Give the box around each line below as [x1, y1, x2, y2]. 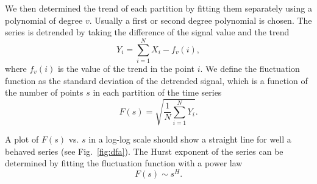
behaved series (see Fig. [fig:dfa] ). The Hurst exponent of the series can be [5, 144, 283, 157]
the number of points [5, 86, 84, 99]
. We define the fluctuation [200, 62, 300, 74]
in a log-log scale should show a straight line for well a [88, 133, 291, 146]
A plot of [5, 133, 39, 146]
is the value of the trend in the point [57, 62, 195, 74]
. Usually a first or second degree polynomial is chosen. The [89, 13, 312, 26]
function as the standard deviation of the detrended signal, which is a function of [5, 74, 308, 87]
